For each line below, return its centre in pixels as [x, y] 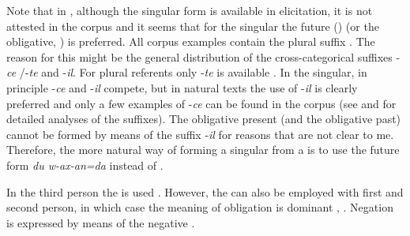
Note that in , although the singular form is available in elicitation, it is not [190, 10]
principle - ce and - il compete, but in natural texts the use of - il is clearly [182, 87]
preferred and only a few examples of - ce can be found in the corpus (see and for [201, 103]
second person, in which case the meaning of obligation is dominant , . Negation [200, 207]
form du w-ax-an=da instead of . [85, 165]
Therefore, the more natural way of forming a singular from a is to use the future [203, 150]
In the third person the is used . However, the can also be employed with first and [205, 191]
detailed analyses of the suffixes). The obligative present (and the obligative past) [204, 119]
